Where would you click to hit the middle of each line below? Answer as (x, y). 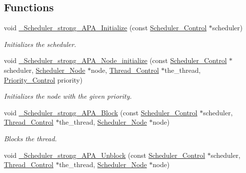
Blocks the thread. (31, 138)
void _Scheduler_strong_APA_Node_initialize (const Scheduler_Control (115, 60)
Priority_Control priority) (43, 79)
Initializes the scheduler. (40, 44)
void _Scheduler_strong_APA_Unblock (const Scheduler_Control (105, 155)
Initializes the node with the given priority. (68, 96)
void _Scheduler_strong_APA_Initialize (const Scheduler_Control (105, 28)
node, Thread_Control (125, 70)
